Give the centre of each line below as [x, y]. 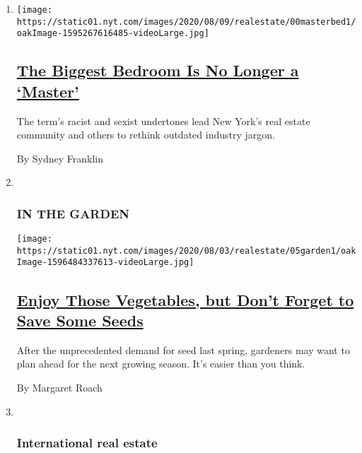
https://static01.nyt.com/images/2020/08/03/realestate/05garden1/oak [186, 251]
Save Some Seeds [80, 320]
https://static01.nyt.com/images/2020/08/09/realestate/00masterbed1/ [186, 22]
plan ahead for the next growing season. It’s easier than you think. [161, 364]
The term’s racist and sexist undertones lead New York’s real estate [163, 120]
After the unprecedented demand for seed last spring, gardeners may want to [183, 349]
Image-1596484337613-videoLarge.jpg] [105, 263]
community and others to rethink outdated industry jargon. [146, 135]
